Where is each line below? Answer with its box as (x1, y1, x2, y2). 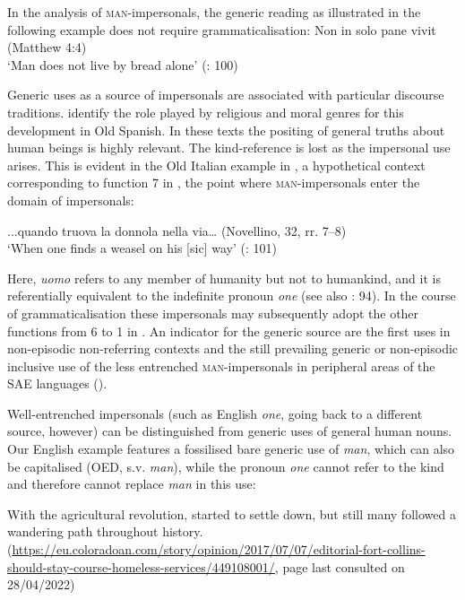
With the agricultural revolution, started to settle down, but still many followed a (7, 504, 456, 523)
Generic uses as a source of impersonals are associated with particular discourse (7, 85, 444, 104)
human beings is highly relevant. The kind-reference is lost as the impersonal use (7, 138, 451, 157)
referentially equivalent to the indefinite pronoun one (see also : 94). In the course (7, 286, 456, 305)
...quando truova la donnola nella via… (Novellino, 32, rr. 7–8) (7, 221, 347, 239)
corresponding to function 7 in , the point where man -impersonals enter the (7, 173, 420, 192)
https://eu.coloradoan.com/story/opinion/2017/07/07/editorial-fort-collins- (12, 540, 426, 559)
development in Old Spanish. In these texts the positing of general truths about (7, 120, 445, 139)
